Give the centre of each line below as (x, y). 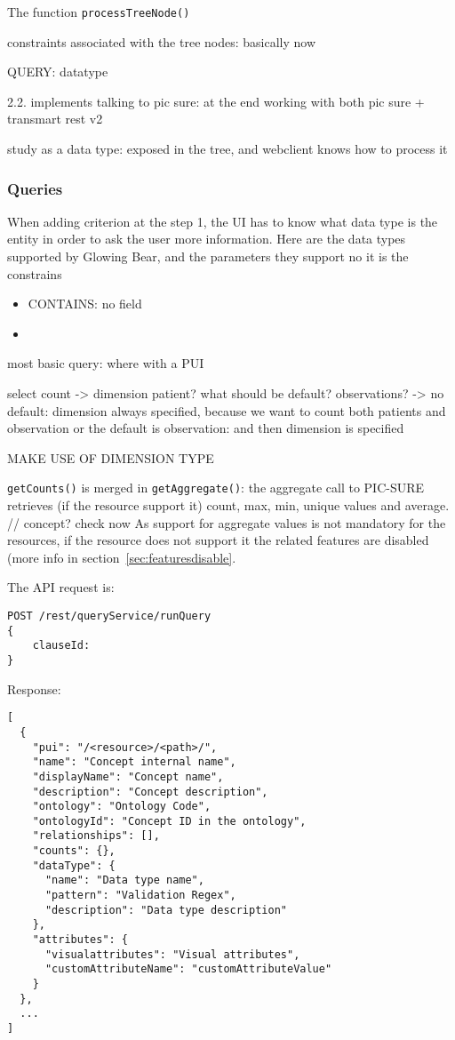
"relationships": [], (96, 836)
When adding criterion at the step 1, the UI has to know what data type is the (223, 221)
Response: (34, 688)
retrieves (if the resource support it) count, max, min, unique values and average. (228, 505)
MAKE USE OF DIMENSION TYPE (111, 457)
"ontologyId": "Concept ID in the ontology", (169, 821)
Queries (35, 188)
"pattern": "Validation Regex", (140, 896)
